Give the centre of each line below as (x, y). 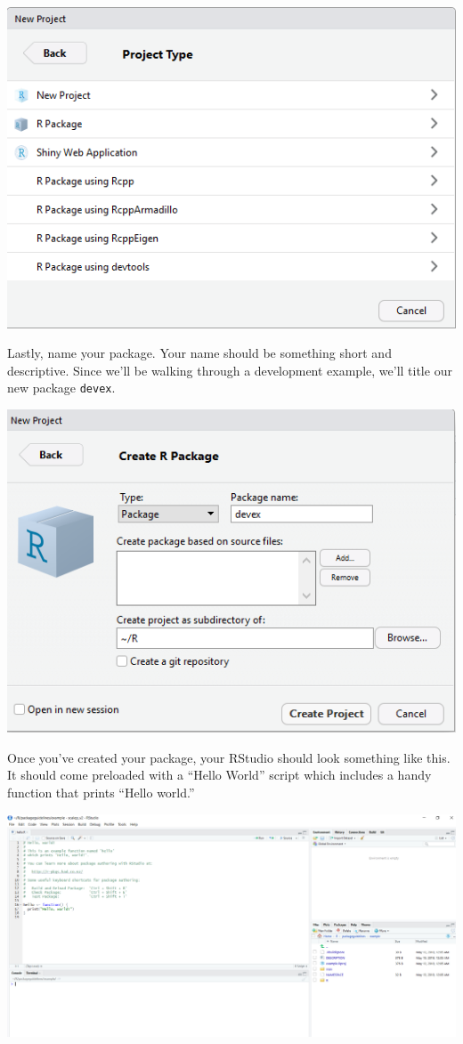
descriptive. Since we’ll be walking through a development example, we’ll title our (230, 370)
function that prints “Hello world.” (101, 792)
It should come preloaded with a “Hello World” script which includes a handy (219, 775)
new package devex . (61, 388)
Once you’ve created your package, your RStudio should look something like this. (229, 757)
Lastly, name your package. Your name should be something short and (199, 353)
